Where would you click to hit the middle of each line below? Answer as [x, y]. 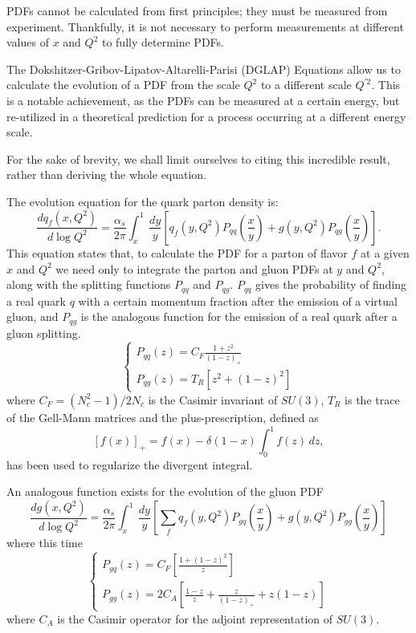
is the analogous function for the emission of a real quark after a [239, 316]
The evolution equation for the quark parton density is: [143, 201]
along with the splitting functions [89, 284]
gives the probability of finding [331, 284]
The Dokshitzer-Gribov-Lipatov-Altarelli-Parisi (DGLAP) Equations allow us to [204, 69]
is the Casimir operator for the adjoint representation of [195, 618]
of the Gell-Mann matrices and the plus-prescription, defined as [163, 417]
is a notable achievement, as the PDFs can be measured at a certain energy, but [203, 100]
